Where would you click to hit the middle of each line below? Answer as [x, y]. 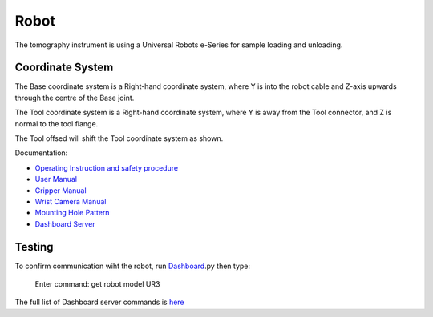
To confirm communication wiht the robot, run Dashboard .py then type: [133, 266]
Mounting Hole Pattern [72, 213]
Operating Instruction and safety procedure [107, 167]
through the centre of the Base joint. [75, 98]
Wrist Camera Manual [71, 201]
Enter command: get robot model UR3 [97, 284]
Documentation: [41, 153]
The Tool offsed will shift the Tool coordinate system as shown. [119, 138]
